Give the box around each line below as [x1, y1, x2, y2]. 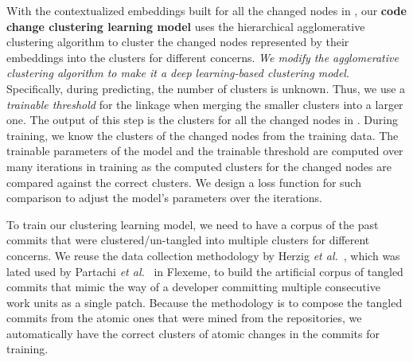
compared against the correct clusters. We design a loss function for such [6, 173, 361, 190]
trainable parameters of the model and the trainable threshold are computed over [6, 142, 403, 159]
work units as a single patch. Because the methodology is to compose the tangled [6, 294, 403, 310]
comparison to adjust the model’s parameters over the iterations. [6, 189, 322, 206]
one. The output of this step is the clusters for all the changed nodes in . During [6, 111, 398, 128]
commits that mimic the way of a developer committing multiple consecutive [6, 278, 380, 295]
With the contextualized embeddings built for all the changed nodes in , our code [6, 2, 407, 18]
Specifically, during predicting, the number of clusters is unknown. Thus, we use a [6, 80, 406, 96]
